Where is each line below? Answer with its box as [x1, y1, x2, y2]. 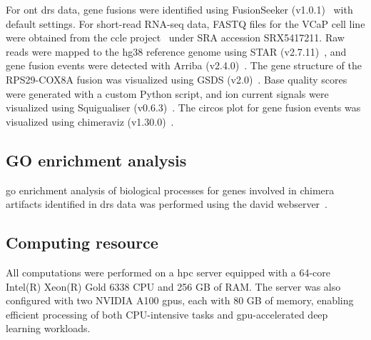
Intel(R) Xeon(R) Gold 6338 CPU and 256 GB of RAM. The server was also [6, 279, 341, 294]
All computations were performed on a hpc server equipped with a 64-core [6, 264, 331, 279]
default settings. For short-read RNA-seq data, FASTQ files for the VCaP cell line [6, 16, 365, 31]
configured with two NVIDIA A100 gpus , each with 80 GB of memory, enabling [6, 293, 354, 308]
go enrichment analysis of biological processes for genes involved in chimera [6, 182, 335, 197]
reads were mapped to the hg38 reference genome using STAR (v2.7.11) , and [6, 44, 347, 59]
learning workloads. [6, 321, 91, 336]
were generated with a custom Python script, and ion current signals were [6, 86, 329, 101]
